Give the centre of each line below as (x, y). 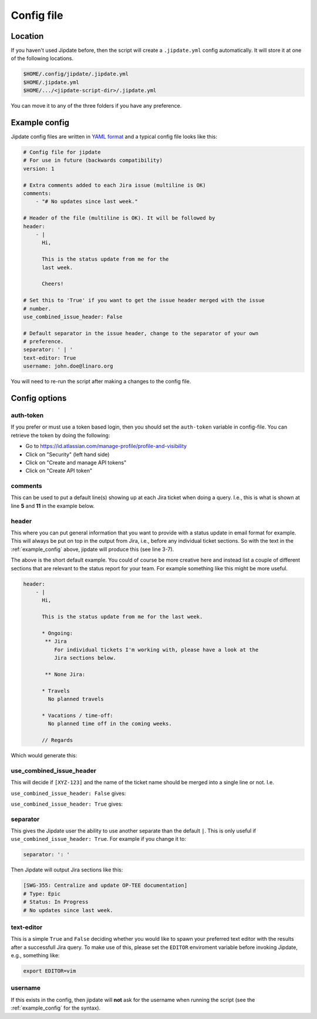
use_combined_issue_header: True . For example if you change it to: (98, 839)
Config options (39, 398)
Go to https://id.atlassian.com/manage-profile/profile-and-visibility (106, 446)
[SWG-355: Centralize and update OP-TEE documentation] (105, 886)
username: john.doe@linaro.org (68, 366)
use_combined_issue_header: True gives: (67, 804)
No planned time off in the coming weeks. (110, 724)
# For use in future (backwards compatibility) (93, 161)
